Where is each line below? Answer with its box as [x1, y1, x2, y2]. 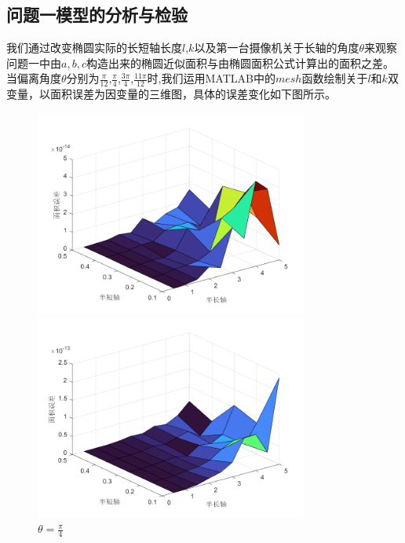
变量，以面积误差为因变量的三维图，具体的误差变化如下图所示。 [6, 86, 336, 102]
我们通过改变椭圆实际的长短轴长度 [6, 39, 182, 56]
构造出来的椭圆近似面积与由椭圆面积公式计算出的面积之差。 [86, 54, 394, 71]
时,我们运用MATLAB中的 [147, 70, 275, 86]
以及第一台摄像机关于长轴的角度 [194, 39, 359, 56]
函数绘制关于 [301, 70, 368, 86]
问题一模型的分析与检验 [6, 2, 188, 27]
